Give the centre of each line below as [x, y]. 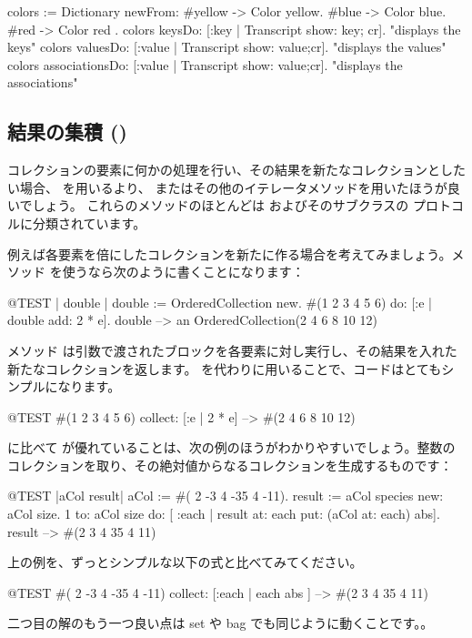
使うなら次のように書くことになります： [183, 272]
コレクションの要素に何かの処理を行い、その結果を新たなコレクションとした [236, 170]
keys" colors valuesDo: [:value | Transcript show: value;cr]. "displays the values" [227, 47]
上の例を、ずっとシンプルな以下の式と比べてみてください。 [185, 562]
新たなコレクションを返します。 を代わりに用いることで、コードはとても [225, 368]
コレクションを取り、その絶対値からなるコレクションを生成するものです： [230, 465]
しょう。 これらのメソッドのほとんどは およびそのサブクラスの [221, 205]
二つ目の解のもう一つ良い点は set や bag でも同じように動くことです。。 [221, 623]
